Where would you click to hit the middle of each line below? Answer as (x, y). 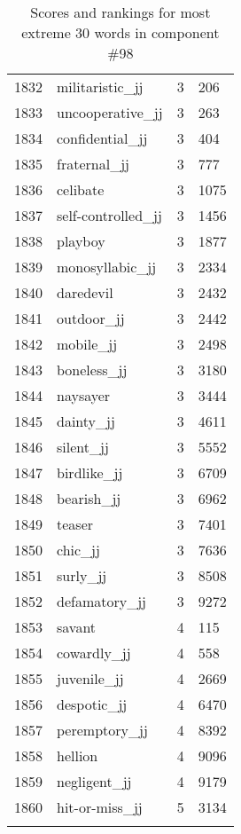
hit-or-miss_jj (100, 807)
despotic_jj (92, 704)
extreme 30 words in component (120, 32)
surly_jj (82, 575)
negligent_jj (94, 781)
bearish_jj (89, 498)
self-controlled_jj (109, 215)
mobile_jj (87, 344)
